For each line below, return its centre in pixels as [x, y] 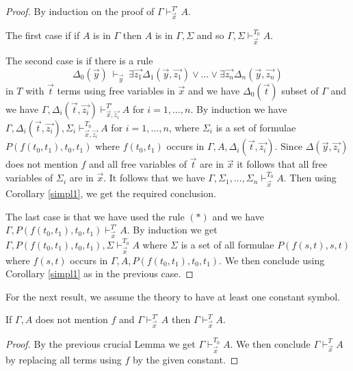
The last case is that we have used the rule [95, 216]
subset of [300, 90]
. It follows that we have [154, 178]
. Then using [310, 178]
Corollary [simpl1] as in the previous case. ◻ [100, 273]
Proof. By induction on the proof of [80, 11]
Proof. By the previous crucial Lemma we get [101, 343]
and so [210, 35]
